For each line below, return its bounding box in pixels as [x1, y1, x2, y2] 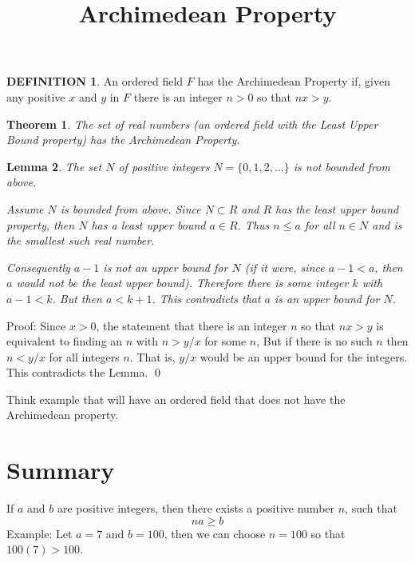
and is [372, 216, 402, 233]
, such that [345, 500, 397, 517]
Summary [6, 453, 115, 486]
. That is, [129, 348, 176, 365]
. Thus [237, 216, 270, 233]
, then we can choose [164, 525, 266, 541]
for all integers [49, 348, 120, 365]
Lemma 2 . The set [6, 158, 102, 174]
